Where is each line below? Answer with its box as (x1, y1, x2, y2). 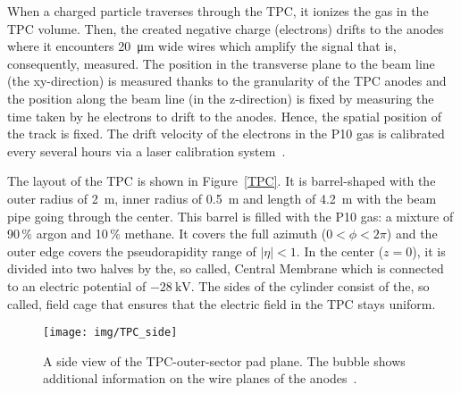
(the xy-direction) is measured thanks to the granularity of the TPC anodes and (7, 71, 447, 90)
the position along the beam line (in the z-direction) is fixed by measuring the (7, 88, 434, 107)
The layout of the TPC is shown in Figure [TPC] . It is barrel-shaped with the (7, 171, 436, 190)
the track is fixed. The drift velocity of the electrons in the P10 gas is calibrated (7, 124, 445, 143)
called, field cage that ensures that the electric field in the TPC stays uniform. (7, 294, 436, 313)
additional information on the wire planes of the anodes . (43, 369, 357, 388)
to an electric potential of (7, 276, 147, 295)
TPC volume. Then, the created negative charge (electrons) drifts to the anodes (7, 19, 444, 38)
